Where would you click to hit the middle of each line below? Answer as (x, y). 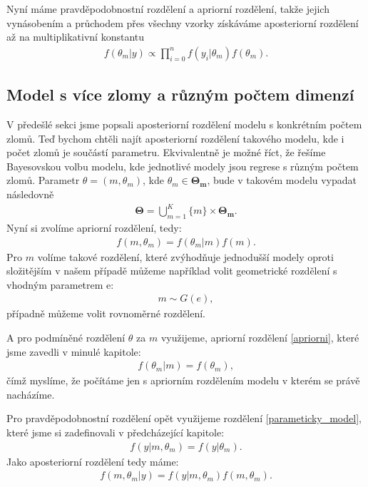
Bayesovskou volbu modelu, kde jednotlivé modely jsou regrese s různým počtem (183, 166)
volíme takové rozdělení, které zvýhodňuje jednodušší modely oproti (185, 256)
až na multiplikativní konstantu (76, 37)
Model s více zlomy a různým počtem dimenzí (180, 94)
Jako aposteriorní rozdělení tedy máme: (93, 461)
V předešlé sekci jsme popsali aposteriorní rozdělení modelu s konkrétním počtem (184, 124)
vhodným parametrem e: (60, 284)
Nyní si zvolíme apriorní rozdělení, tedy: (94, 227)
